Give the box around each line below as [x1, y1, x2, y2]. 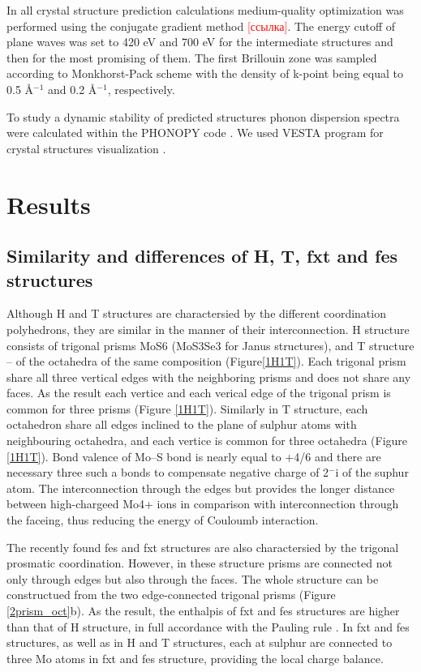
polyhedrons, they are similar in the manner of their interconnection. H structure [6, 320, 410, 337]
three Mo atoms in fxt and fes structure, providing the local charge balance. [6, 649, 384, 666]
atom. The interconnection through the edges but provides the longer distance [6, 479, 395, 496]
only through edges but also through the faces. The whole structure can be [6, 570, 379, 587]
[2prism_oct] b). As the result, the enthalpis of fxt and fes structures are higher [6, 602, 400, 618]
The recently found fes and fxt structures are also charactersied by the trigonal [6, 538, 399, 555]
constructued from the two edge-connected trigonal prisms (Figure [6, 586, 336, 603]
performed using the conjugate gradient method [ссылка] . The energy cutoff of [6, 17, 396, 34]
